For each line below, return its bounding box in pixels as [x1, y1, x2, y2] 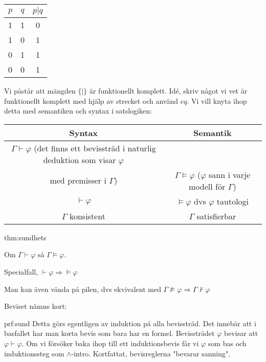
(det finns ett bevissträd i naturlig [34, 142, 156, 154]
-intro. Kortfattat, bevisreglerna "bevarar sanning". [71, 348, 231, 358]
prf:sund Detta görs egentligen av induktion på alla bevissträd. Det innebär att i [4, 318, 256, 328]
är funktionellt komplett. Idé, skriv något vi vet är [89, 85, 248, 96]
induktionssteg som [4, 348, 64, 358]
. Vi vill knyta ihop [187, 95, 247, 106]
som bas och [208, 337, 247, 348]
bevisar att [224, 328, 258, 338]
